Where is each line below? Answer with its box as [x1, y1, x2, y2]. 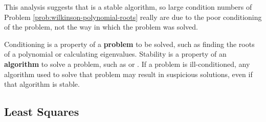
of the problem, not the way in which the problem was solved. [4, 21, 198, 32]
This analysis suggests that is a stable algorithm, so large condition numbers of [4, 2, 252, 12]
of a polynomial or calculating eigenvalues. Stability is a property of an [4, 48, 227, 59]
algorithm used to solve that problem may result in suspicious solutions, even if [4, 68, 253, 79]
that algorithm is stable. [4, 79, 80, 89]
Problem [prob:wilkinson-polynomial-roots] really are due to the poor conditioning [4, 11, 262, 22]
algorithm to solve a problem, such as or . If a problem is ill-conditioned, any [4, 58, 250, 69]
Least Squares [4, 104, 79, 119]
